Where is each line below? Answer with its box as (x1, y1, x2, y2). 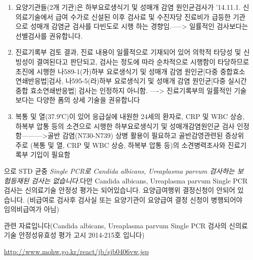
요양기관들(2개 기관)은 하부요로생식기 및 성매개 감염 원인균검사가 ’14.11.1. (15, 2, 241, 12)
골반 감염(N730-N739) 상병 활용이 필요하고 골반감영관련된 (47, 130, 223, 140)
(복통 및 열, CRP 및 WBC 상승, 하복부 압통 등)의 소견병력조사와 (30, 140, 226, 150)
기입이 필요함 (30, 149, 71, 160)
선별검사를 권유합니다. (15, 30, 83, 40)
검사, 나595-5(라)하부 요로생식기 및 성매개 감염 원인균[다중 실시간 (49, 76, 247, 86)
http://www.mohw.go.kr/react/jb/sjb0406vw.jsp (4, 246, 149, 257)
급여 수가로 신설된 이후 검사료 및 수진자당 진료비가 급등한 (55, 11, 231, 21)
